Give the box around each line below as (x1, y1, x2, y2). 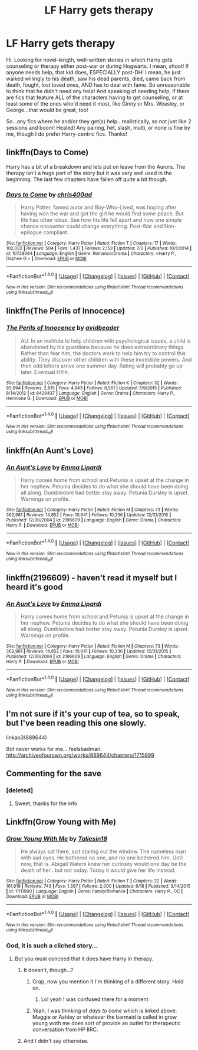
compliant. (43, 229, 69, 236)
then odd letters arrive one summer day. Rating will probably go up (20, 362, 183, 369)
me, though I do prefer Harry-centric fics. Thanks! (6, 130, 128, 137)
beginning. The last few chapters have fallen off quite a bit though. (6, 175, 168, 183)
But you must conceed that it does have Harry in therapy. (14, 955, 154, 962)
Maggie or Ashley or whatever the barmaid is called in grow (32, 1013, 177, 1021)
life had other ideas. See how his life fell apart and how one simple (20, 216, 182, 224)
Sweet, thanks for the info (14, 800, 78, 807)
